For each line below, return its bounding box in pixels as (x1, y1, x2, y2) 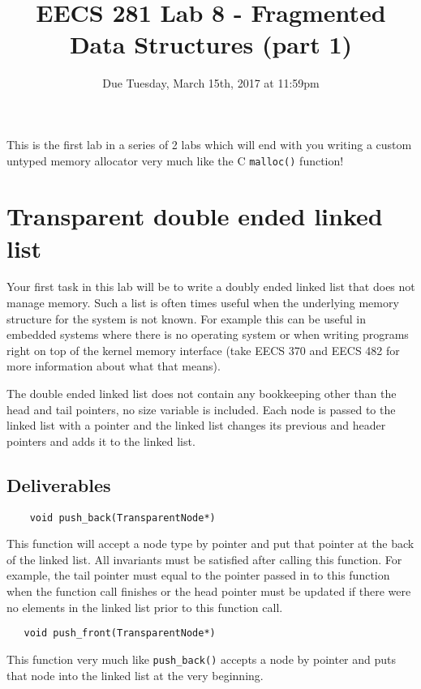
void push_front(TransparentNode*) (24, 627, 216, 640)
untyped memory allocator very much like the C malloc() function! (6, 152, 344, 169)
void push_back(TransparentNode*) (29, 511, 216, 524)
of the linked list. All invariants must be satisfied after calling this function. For (6, 550, 402, 567)
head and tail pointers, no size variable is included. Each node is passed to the (6, 400, 396, 417)
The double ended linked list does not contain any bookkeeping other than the (6, 385, 397, 402)
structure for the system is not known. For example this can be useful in (6, 310, 366, 327)
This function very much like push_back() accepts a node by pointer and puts (6, 650, 397, 667)
